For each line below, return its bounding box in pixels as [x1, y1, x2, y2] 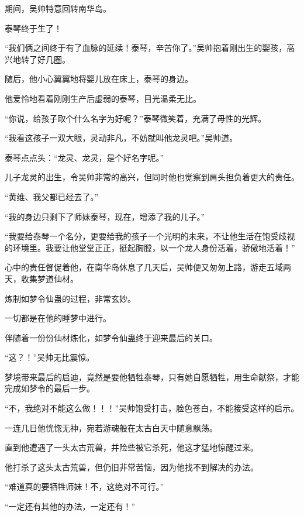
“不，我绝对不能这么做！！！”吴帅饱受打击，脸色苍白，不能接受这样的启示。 [5, 402, 299, 414]
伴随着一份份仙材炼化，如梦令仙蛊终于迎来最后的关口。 [5, 331, 217, 343]
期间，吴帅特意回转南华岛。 [5, 2, 111, 14]
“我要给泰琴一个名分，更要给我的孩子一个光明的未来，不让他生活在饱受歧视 [5, 230, 295, 242]
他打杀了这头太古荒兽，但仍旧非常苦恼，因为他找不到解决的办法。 [5, 460, 258, 473]
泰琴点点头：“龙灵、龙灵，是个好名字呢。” [5, 151, 164, 163]
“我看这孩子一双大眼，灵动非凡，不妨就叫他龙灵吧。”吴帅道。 [5, 132, 238, 144]
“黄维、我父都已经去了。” [5, 190, 99, 202]
